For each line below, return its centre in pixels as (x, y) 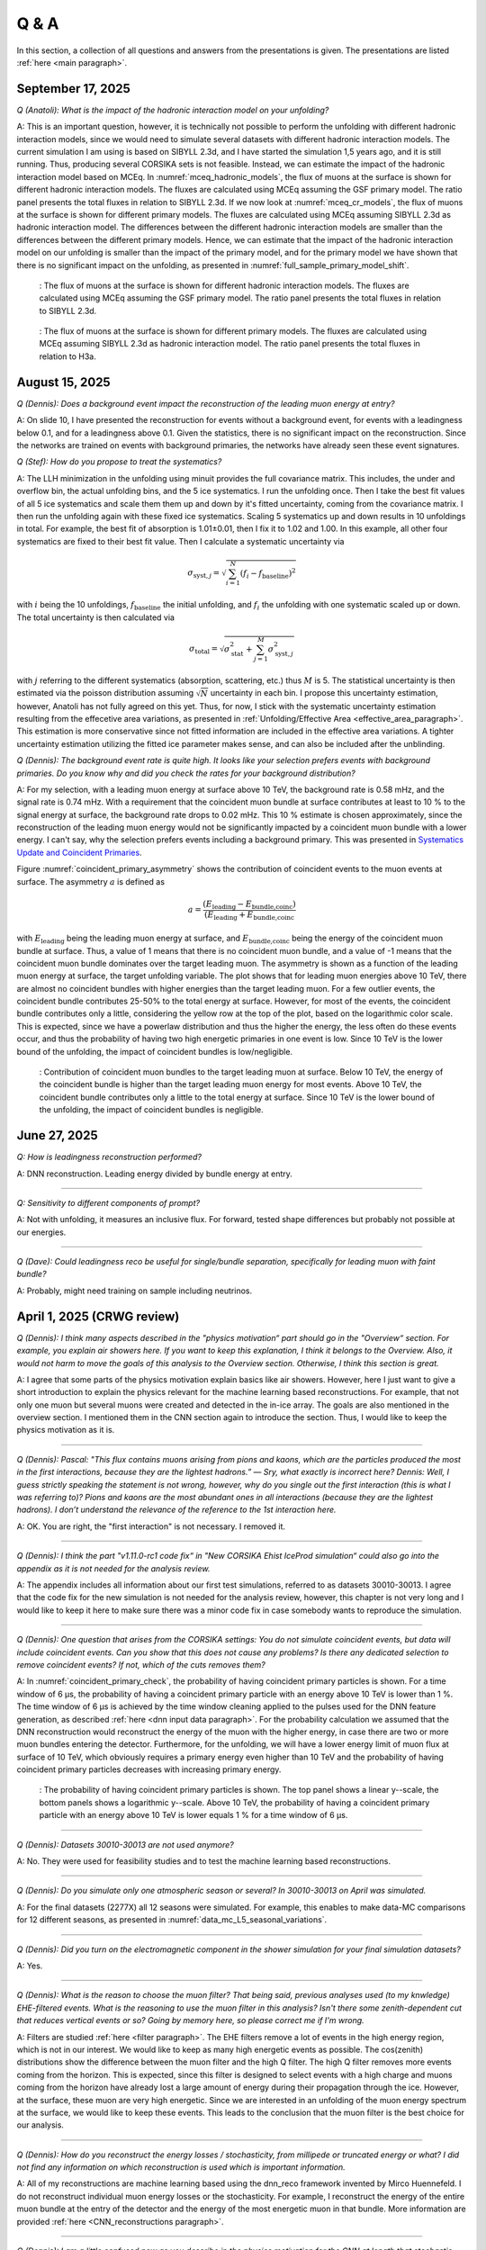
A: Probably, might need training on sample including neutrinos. (134, 1291)
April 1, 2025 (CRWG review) (98, 1316)
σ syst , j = (204, 574)
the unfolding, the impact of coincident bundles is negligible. (152, 1110)
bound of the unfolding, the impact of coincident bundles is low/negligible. (154, 1051)
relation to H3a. (67, 356)
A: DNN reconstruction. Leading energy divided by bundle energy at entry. (154, 1174)
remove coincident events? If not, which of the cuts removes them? (141, 1664)
